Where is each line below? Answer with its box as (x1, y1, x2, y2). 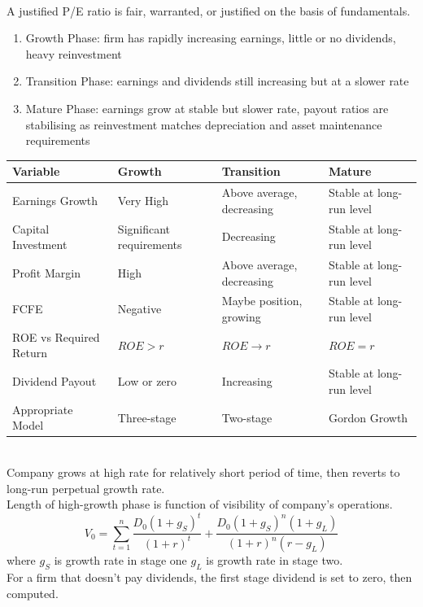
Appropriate (12, 400, 73, 417)
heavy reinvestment (25, 45, 122, 62)
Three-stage (117, 408, 177, 426)
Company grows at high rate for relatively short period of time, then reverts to (7, 464, 400, 480)
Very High (117, 191, 169, 208)
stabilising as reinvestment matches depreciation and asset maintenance (25, 116, 382, 133)
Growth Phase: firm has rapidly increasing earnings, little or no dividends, (25, 29, 396, 46)
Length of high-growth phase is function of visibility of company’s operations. (7, 496, 393, 513)
